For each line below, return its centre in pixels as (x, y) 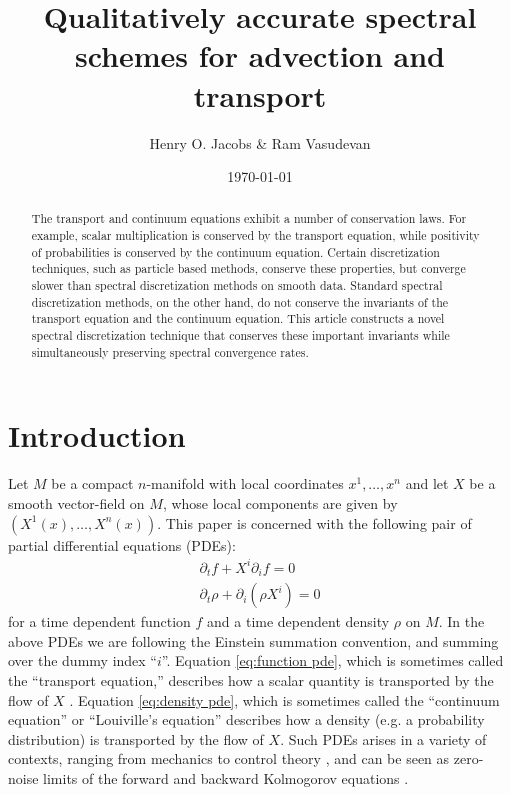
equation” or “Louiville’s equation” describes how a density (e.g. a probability (246, 719)
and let (427, 483)
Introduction (97, 435)
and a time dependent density (298, 621)
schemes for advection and (260, 55)
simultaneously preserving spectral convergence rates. (170, 351)
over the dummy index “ (82, 660)
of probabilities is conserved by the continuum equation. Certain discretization (235, 251)
